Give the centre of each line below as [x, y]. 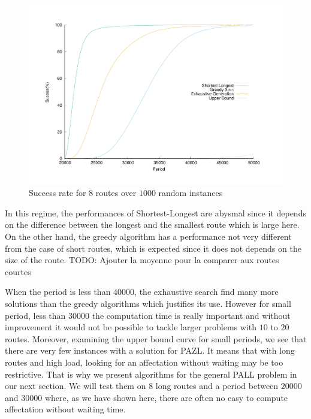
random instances [191, 193]
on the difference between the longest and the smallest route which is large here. [152, 224]
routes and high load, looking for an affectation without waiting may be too [144, 362]
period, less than [35, 315]
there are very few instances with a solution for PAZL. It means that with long [150, 350]
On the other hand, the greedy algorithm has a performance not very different [148, 236]
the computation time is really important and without [191, 315]
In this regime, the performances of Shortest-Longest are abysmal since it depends [155, 212]
